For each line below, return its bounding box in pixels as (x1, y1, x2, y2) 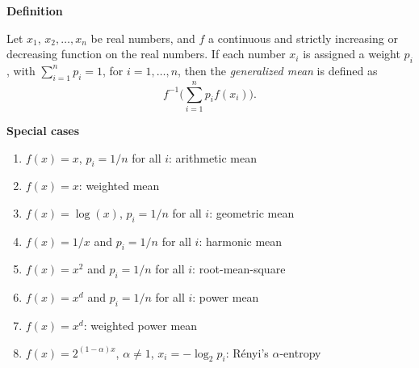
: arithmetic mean (169, 149, 257, 166)
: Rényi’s (225, 344, 269, 361)
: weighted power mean (83, 317, 198, 334)
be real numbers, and (90, 29, 195, 46)
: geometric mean (209, 204, 295, 221)
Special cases (6, 121, 80, 138)
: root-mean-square (192, 260, 286, 277)
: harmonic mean (199, 232, 283, 249)
